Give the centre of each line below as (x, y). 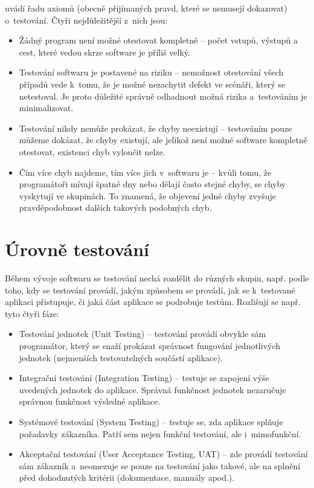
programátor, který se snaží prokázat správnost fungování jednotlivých (150, 345)
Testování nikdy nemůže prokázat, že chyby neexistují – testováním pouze (155, 128)
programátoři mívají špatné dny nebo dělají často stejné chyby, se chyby (152, 184)
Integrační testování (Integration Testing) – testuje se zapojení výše (144, 378)
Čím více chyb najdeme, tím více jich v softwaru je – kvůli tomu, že (145, 172)
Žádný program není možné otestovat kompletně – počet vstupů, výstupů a (158, 40)
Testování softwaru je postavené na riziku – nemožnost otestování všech (151, 72)
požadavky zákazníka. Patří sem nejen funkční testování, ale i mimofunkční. (160, 433)
